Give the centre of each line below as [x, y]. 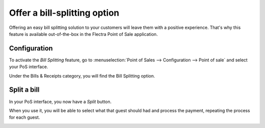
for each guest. [25, 117]
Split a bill [24, 90]
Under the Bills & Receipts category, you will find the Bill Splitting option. [82, 76]
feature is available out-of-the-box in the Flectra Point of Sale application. [83, 34]
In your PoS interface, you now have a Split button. [60, 102]
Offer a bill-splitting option [64, 13]
